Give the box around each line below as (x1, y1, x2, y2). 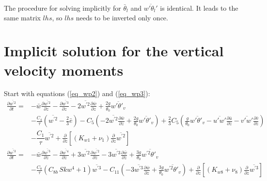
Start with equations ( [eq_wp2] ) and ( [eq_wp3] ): (4, 88, 150, 98)
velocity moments (4, 60, 124, 80)
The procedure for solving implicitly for (4, 3, 121, 13)
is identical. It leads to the (160, 3, 238, 13)
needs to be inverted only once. (76, 12, 168, 22)
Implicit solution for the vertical (4, 41, 224, 61)
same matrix (4, 12, 41, 22)
